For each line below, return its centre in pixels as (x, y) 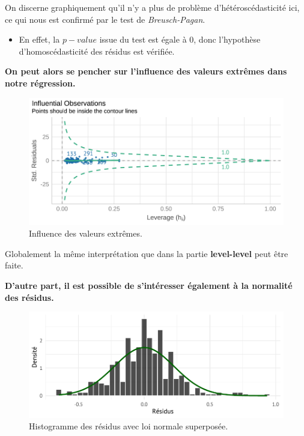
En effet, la (39, 39)
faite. (14, 265)
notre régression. (40, 83)
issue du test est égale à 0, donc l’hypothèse (180, 39)
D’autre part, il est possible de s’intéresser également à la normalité (149, 285)
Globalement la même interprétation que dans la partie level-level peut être (147, 253)
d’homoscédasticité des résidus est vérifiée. (97, 51)
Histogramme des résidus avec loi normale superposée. (129, 426)
